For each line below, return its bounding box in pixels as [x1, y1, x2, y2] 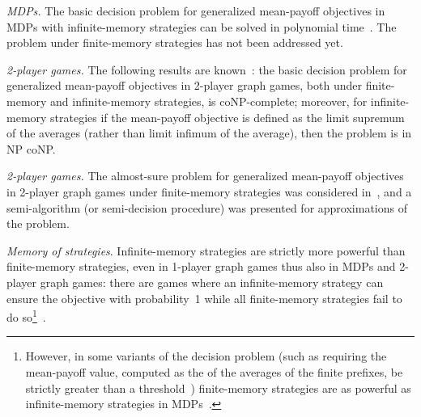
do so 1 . [6, 306, 46, 325]
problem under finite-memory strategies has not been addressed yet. [6, 34, 343, 51]
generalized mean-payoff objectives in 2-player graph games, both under [6, 77, 362, 94]
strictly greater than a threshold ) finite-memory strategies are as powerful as [25, 379, 411, 396]
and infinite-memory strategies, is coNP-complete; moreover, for [50, 92, 368, 109]
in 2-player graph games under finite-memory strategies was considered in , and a [6, 183, 412, 200]
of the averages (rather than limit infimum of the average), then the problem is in [6, 124, 412, 141]
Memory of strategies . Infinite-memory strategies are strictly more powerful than [6, 242, 406, 259]
